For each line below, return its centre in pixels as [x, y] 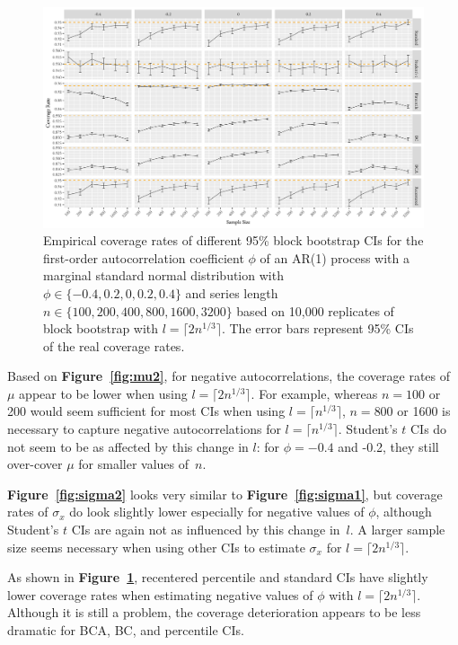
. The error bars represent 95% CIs [317, 328]
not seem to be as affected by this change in [128, 446]
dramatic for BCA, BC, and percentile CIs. [126, 630]
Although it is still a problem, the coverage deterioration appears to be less [214, 612]
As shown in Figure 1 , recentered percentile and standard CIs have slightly [218, 577]
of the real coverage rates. [114, 345]
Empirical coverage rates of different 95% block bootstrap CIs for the [233, 240]
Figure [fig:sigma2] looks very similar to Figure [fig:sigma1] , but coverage [225, 494]
